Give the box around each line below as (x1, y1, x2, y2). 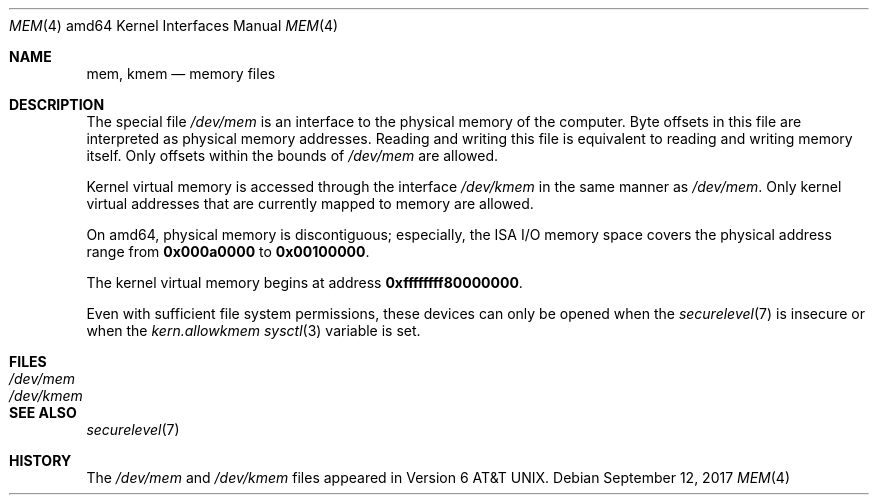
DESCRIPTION (9, 96, 105, 113)
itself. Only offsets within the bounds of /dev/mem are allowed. (86, 147, 499, 164)
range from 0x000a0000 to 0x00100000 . (86, 243, 370, 260)
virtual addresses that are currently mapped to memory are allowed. (86, 195, 534, 212)
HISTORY (9, 452, 72, 469)
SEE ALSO (9, 404, 77, 421)
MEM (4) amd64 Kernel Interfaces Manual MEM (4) (9, 17, 339, 34)
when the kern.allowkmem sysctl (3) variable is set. (86, 322, 421, 339)
